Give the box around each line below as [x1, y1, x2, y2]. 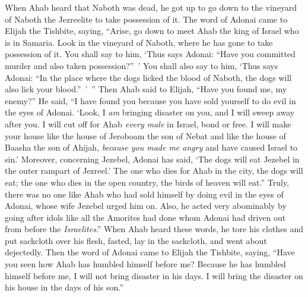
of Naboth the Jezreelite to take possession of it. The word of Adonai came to [5, 12, 288, 25]
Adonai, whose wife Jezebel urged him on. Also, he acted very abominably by [5, 199, 287, 212]
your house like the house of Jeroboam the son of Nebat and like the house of [5, 129, 286, 142]
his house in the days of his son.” [5, 281, 123, 293]
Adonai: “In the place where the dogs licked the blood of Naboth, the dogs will [5, 71, 292, 83]
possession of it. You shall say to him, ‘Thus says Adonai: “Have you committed [5, 48, 296, 60]
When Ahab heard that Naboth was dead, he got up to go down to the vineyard [5, 1, 297, 13]
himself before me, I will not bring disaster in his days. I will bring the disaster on [5, 269, 303, 282]
